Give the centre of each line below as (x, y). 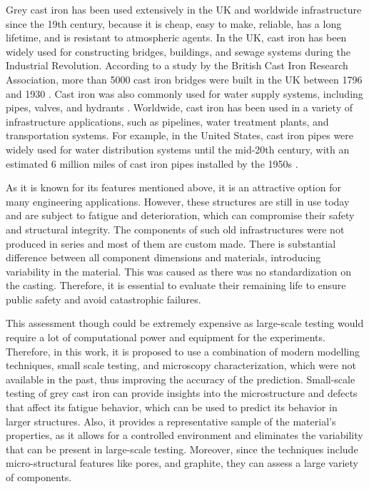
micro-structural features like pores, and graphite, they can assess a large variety (182, 463)
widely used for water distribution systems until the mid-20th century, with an (178, 149)
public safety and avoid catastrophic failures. (103, 299)
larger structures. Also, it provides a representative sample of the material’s (171, 421)
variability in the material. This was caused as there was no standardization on (178, 271)
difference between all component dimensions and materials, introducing (163, 257)
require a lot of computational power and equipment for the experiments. (166, 337)
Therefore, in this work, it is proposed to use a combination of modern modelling (183, 351)
